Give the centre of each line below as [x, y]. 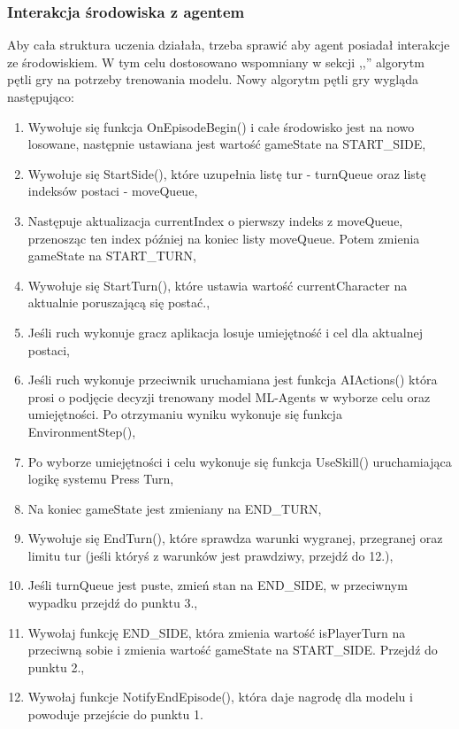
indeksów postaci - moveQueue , [113, 191]
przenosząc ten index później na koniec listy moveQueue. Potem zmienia [224, 238]
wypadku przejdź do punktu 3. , [113, 603]
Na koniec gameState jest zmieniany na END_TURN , [175, 508]
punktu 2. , [56, 667]
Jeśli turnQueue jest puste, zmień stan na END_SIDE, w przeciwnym [218, 585]
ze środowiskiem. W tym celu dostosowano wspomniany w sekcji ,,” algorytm [216, 62]
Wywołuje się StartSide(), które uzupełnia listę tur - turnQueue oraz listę [227, 173]
